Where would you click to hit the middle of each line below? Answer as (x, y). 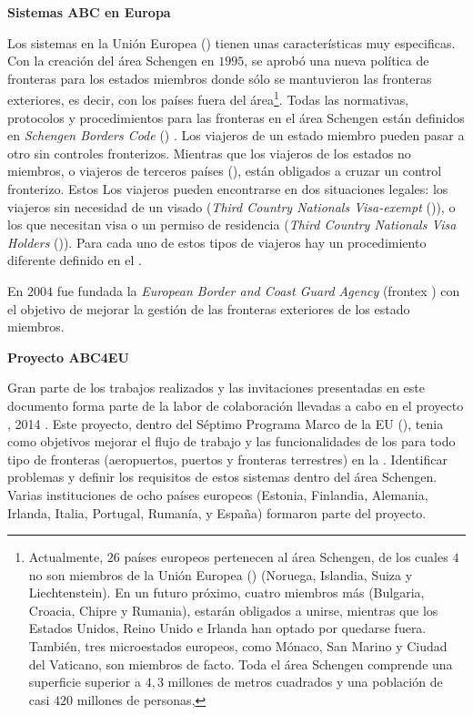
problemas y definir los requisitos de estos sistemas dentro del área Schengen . (222, 477)
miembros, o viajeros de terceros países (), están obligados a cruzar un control (225, 171)
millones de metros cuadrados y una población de (305, 682)
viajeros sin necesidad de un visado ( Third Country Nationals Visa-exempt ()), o (231, 206)
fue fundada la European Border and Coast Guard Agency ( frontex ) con (258, 290)
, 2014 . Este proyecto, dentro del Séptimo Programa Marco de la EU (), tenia (226, 423)
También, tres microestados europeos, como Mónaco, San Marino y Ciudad (238, 646)
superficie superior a (85, 682)
